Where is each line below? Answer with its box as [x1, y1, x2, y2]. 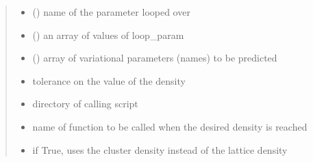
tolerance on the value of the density [32, 73, 186, 87]
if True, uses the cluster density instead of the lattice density [32, 142, 288, 157]
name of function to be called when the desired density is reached [32, 119, 308, 133]
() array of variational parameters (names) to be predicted [32, 51, 277, 65]
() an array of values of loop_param [32, 27, 184, 42]
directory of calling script [32, 96, 138, 111]
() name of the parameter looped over [32, 5, 190, 18]
